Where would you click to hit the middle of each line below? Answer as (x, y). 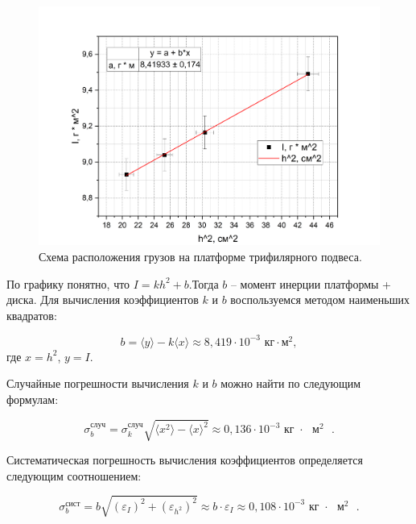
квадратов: (32, 315)
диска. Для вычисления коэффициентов (103, 299)
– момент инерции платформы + (311, 283)
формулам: (33, 399)
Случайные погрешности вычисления (98, 383)
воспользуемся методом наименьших (320, 299)
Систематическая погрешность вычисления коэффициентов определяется (185, 460)
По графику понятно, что (68, 283)
